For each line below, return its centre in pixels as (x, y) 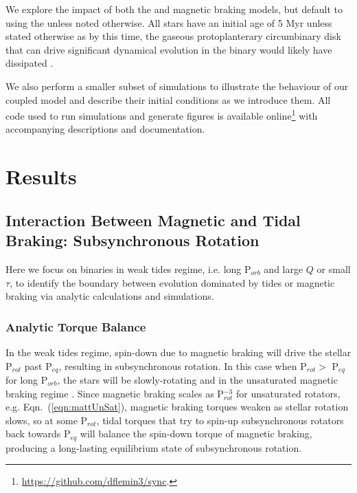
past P (38, 365)
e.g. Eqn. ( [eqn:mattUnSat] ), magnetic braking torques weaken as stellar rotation (177, 407)
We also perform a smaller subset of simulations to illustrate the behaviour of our (177, 86)
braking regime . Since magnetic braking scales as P (115, 393)
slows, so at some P (47, 420)
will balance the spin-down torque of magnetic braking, (196, 434)
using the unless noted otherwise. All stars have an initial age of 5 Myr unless (169, 22)
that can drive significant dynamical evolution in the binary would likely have (169, 49)
